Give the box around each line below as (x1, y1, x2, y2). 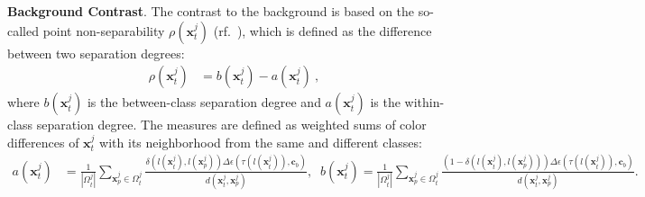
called (7, 21, 39, 40)
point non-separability (42, 21, 165, 40)
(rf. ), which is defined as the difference (213, 21, 432, 40)
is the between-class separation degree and (87, 93, 321, 112)
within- (404, 93, 445, 112)
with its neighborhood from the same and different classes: (99, 132, 422, 151)
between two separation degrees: (7, 43, 185, 62)
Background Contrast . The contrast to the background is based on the (7, 2, 415, 20)
